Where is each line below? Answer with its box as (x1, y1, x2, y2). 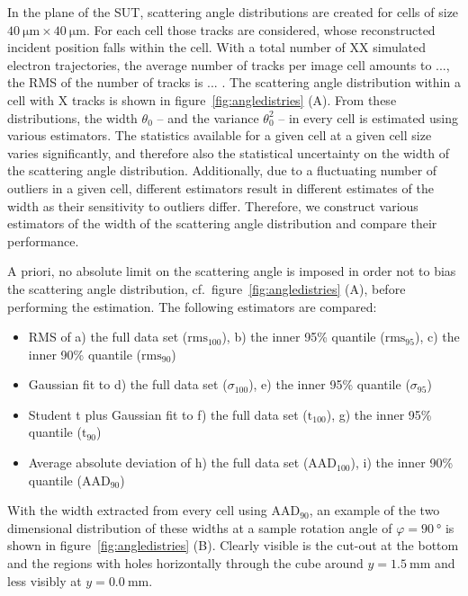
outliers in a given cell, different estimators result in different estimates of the (7, 178, 434, 197)
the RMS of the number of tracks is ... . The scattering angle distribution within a (7, 73, 461, 92)
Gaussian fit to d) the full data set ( (28, 375, 228, 394)
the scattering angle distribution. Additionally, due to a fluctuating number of (7, 161, 437, 180)
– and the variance (157, 108, 259, 127)
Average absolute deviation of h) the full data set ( (28, 453, 309, 472)
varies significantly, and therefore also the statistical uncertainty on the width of (7, 143, 449, 162)
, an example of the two (309, 501, 440, 520)
